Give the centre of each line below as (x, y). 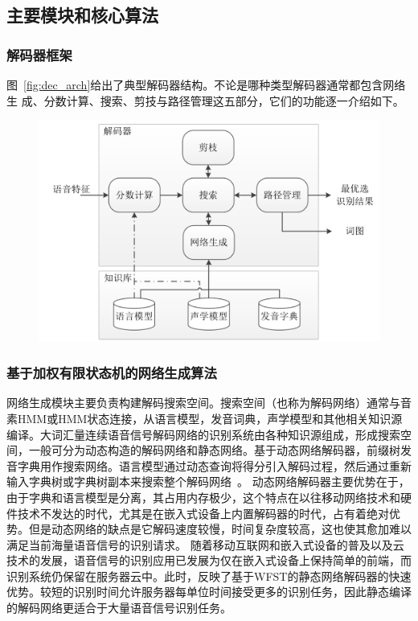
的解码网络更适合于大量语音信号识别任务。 (119, 608)
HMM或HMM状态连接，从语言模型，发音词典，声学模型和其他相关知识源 (210, 418)
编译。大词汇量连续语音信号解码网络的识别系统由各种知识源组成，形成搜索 (203, 434)
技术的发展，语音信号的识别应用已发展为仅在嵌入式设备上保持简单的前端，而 (209, 560)
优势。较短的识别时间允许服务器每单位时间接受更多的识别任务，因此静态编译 (209, 592)
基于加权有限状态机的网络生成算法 (112, 373)
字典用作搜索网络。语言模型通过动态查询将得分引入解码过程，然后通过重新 (214, 465)
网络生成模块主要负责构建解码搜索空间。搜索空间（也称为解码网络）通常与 (203, 403)
